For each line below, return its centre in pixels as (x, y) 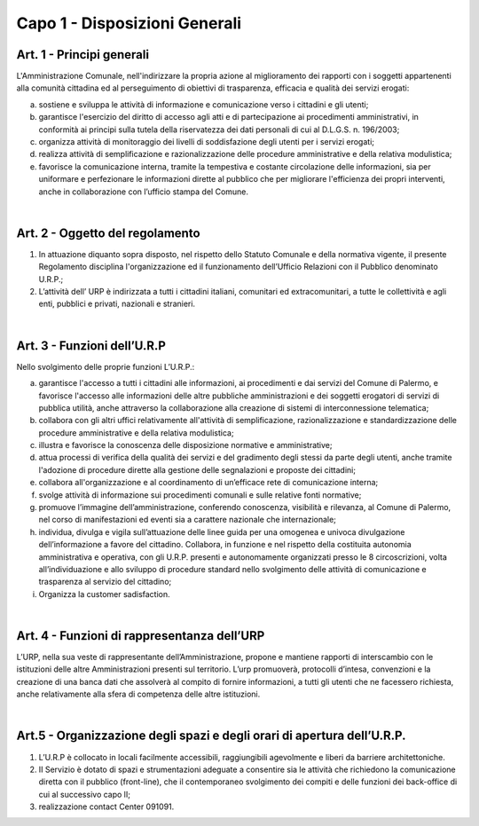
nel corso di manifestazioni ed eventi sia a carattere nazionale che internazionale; (188, 520)
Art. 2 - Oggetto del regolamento (108, 233)
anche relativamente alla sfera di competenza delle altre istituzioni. (138, 694)
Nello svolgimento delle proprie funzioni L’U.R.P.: (106, 366)
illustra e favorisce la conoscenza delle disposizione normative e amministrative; (185, 445)
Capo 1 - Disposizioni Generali (129, 23)
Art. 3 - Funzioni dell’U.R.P (91, 346)
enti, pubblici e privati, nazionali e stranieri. (117, 304)
